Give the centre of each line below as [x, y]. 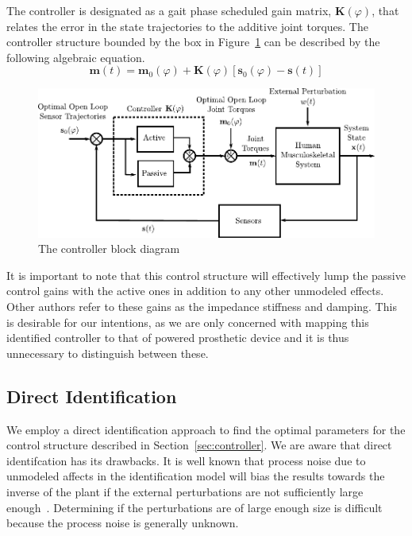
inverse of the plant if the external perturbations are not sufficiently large [185, 491]
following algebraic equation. [76, 57]
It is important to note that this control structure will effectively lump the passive [206, 275]
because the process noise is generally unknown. [123, 523]
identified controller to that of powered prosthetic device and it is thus [178, 338]
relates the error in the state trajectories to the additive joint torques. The [187, 26]
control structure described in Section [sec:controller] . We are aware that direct [199, 445]
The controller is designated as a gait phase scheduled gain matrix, [169, 10]
